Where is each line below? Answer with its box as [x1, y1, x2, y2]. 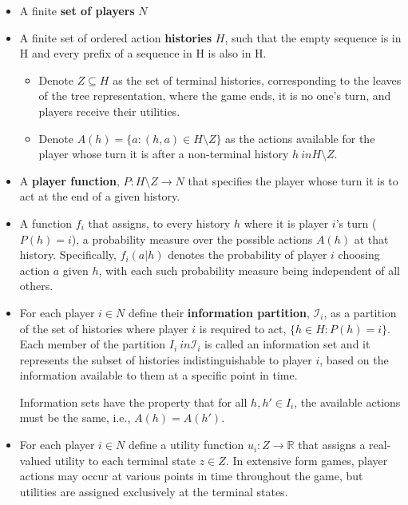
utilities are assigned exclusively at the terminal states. [19, 483, 288, 499]
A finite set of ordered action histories [19, 29, 212, 46]
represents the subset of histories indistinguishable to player [19, 351, 312, 368]
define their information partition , [128, 304, 310, 320]
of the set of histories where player [19, 320, 188, 336]
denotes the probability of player [168, 246, 327, 263]
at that [354, 230, 389, 247]
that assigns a [298, 436, 366, 453]
